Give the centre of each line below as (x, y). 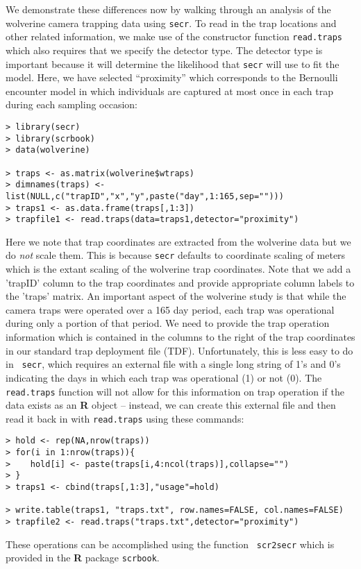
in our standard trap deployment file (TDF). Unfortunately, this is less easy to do (179, 350)
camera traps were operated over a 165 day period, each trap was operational (170, 309)
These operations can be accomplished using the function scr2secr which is (170, 544)
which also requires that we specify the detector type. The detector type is (164, 50)
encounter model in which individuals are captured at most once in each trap (170, 91)
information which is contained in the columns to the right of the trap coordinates (180, 337)
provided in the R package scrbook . (83, 558)
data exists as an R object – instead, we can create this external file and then (171, 405)
